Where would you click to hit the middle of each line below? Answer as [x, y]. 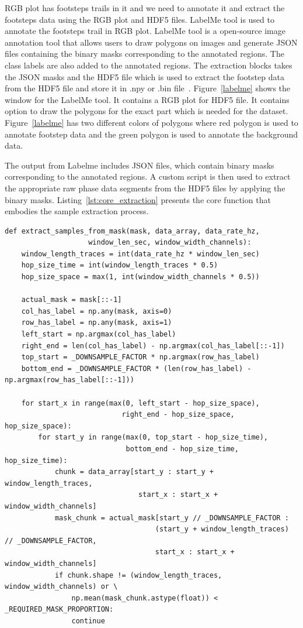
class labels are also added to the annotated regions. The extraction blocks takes [149, 65]
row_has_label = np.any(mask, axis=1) [97, 323]
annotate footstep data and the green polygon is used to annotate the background [151, 134]
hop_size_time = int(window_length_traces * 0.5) [120, 265]
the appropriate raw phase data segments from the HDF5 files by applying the [145, 188]
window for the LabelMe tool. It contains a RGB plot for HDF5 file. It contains [147, 99]
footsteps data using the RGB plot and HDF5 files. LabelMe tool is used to [140, 19]
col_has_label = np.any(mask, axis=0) [97, 311]
